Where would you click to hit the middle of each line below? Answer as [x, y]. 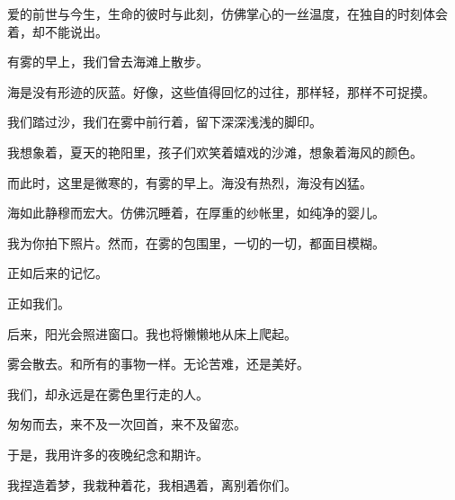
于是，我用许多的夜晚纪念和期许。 [108, 454]
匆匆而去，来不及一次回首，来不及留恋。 [127, 424]
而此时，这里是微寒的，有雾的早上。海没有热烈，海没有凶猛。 [190, 182]
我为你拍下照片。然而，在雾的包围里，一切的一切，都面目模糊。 [196, 242]
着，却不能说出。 [58, 31]
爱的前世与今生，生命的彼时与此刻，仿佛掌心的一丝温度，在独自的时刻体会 [227, 13]
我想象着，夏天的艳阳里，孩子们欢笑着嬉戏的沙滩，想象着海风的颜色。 [215, 152]
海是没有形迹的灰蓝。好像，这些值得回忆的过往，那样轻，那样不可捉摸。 [221, 91]
